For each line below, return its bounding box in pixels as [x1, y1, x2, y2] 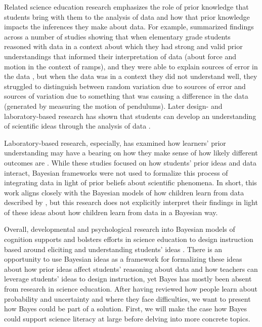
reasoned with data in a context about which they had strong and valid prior [4, 41, 243, 52]
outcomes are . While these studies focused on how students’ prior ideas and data [4, 157, 256, 168]
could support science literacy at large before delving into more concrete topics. [4, 313, 250, 323]
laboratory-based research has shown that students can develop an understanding [4, 110, 256, 121]
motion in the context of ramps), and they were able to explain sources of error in [4, 61, 258, 71]
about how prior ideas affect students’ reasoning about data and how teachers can [4, 263, 258, 274]
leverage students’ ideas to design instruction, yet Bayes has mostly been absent [4, 273, 252, 284]
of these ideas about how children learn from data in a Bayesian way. [4, 207, 218, 217]
